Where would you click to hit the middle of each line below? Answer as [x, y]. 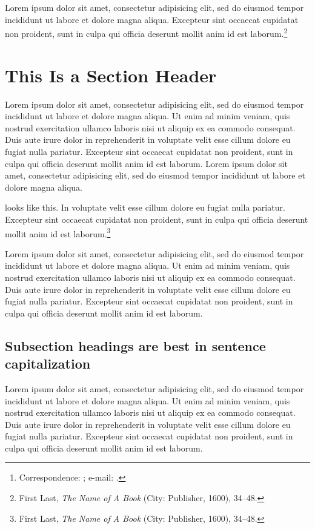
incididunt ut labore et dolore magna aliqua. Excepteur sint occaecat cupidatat [152, 19]
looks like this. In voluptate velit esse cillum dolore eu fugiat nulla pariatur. [145, 207]
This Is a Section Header [111, 75]
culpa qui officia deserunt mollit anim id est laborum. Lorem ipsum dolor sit [146, 163]
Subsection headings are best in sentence [135, 345]
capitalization [48, 363]
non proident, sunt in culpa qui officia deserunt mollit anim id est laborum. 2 [146, 32]
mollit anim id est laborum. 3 [58, 232]
